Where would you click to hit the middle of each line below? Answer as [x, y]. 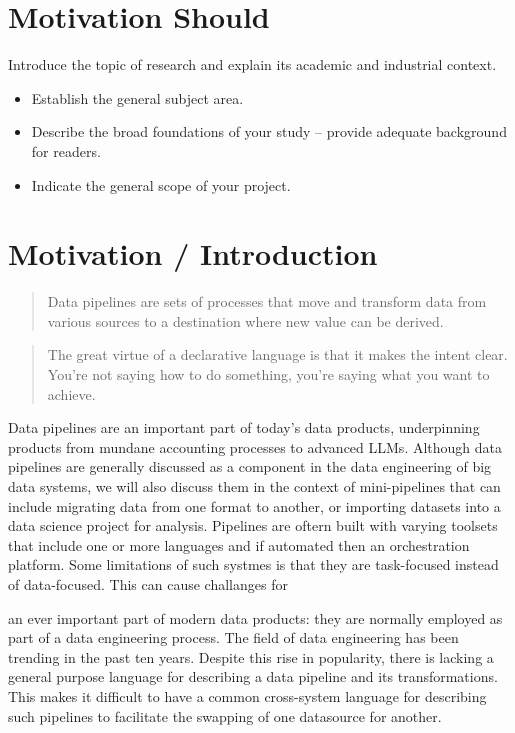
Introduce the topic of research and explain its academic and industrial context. [252, 64]
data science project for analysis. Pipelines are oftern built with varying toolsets [253, 525]
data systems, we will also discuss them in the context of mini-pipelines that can [254, 485]
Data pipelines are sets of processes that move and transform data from [267, 301]
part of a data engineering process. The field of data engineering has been [233, 637]
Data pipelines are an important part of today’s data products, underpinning [244, 427]
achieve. [71, 393]
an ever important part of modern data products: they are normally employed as [255, 617]
